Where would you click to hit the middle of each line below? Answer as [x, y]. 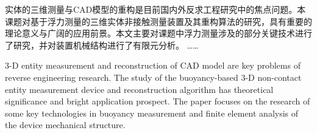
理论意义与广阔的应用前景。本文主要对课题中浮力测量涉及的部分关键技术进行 [158, 33]
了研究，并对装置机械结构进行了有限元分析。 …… [102, 45]
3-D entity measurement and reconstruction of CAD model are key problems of [153, 65]
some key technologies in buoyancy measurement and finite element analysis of [152, 113]
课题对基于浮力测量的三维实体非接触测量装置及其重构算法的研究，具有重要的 [158, 21]
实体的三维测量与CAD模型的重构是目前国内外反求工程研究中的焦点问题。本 [155, 9]
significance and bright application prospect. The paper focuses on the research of [158, 101]
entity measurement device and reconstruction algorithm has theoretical [139, 89]
